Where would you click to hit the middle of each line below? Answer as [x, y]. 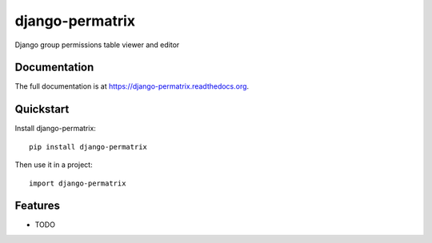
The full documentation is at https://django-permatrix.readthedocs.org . [132, 86]
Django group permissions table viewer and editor [97, 45]
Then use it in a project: [54, 165]
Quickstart [42, 109]
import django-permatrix [78, 183]
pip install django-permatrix [88, 147]
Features [37, 206]
